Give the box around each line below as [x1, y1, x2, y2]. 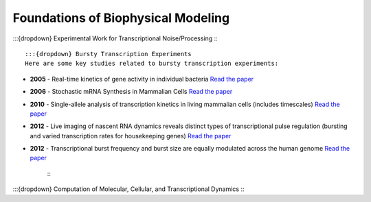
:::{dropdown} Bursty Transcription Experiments [25, 50, 192, 58]
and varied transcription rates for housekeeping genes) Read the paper [30, 131, 232, 140]
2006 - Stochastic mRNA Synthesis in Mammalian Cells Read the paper [30, 88, 233, 96]
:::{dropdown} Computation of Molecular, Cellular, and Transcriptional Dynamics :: [12, 185, 245, 193]
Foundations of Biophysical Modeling [12, 10, 230, 25]
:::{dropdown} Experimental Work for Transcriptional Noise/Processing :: [12, 34, 218, 42]
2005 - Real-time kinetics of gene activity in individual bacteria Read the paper [30, 75, 254, 83]
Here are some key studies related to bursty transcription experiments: [25, 60, 279, 68]
